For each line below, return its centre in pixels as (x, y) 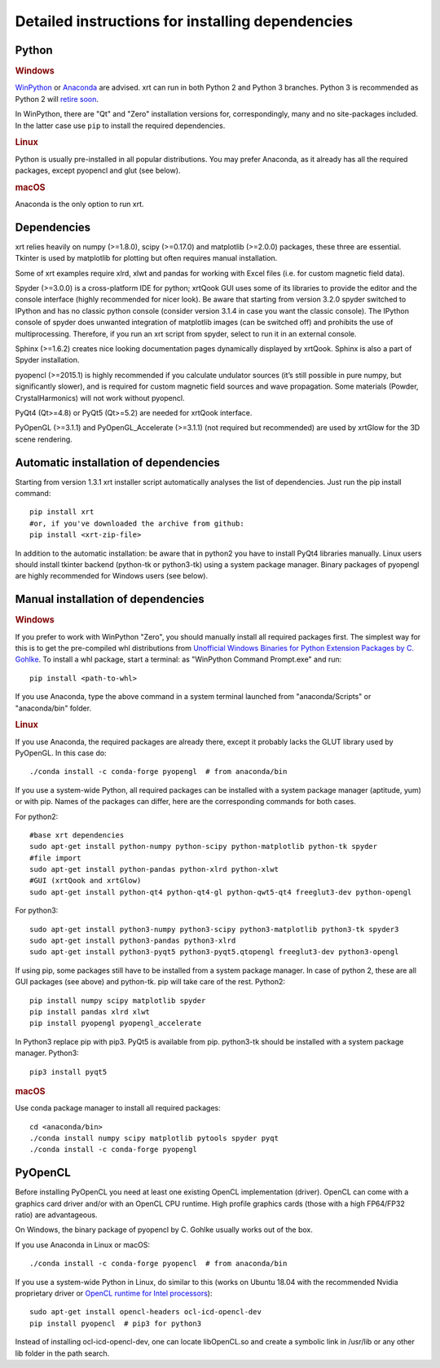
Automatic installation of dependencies (117, 462)
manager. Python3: (47, 1053)
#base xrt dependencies (77, 835)
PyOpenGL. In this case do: (61, 753)
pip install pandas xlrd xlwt (90, 1012)
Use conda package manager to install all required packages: (118, 1108)
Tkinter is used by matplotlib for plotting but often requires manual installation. (146, 258)
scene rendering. (44, 439)
